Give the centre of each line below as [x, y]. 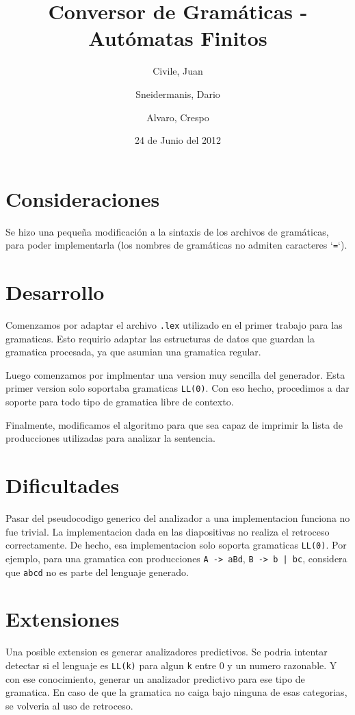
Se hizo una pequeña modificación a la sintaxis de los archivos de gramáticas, [167, 231]
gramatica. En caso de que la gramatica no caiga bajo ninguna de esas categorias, [176, 692]
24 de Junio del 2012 [178, 140]
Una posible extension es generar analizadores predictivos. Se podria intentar [167, 652]
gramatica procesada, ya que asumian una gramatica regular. [133, 352]
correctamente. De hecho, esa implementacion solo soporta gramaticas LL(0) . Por [176, 545]
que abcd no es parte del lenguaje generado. [97, 572]
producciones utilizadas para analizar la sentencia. [110, 438]
